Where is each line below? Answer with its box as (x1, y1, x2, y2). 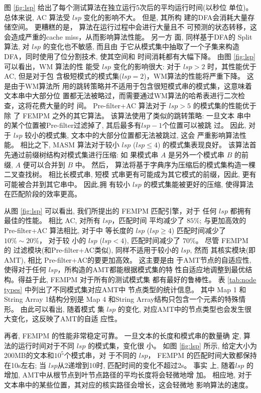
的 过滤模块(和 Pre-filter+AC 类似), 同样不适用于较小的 (4, 245, 179, 255)
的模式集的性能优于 (193, 100, 256, 110)
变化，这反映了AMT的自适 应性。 (11, 313, 122, 324)
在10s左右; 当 (4, 359, 47, 370)
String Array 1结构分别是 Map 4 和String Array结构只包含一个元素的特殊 (4, 294, 239, 304)
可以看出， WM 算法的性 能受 (4, 61, 100, 71)
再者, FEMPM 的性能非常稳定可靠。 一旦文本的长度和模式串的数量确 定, (4, 330, 241, 340)
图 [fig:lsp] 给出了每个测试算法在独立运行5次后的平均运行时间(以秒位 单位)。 (4, 2, 253, 12)
